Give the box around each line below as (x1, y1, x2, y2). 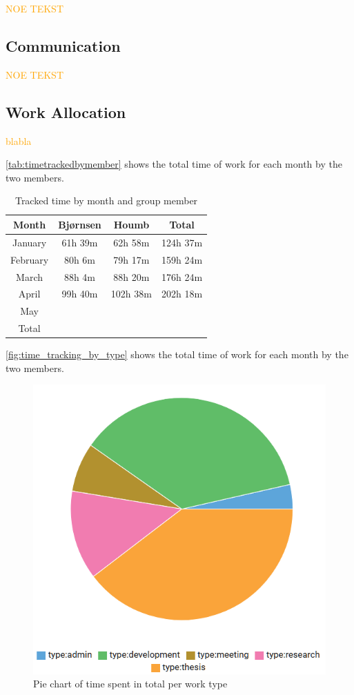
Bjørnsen (58, 217, 101, 231)
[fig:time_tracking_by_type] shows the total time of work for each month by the (6, 347, 348, 362)
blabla (6, 133, 32, 148)
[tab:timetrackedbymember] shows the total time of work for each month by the (6, 157, 342, 171)
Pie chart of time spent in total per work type (33, 676, 228, 691)
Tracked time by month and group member (14, 193, 198, 208)
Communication (6, 35, 121, 56)
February (10, 252, 49, 266)
